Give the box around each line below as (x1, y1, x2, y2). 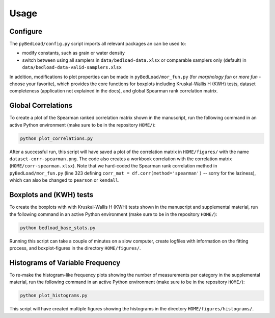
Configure (9, 27, 43, 36)
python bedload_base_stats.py (20, 225, 96, 231)
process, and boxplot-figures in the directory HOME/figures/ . (9, 245, 141, 251)
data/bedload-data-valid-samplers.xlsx (22, 64, 122, 70)
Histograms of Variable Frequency (9, 258, 121, 267)
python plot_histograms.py (20, 292, 88, 299)
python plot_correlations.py (20, 135, 93, 141)
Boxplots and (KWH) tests (9, 190, 94, 199)
